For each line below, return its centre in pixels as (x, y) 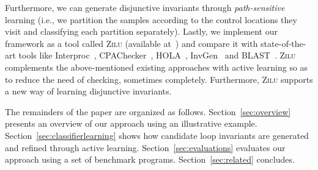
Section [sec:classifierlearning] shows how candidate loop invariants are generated (157, 135)
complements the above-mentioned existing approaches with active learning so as (157, 67)
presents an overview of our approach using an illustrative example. (131, 123)
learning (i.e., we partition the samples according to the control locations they (151, 19)
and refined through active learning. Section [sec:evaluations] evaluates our (145, 147)
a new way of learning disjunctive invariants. (88, 91)
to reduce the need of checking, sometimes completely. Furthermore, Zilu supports (159, 79)
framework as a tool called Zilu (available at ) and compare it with (131, 43)
